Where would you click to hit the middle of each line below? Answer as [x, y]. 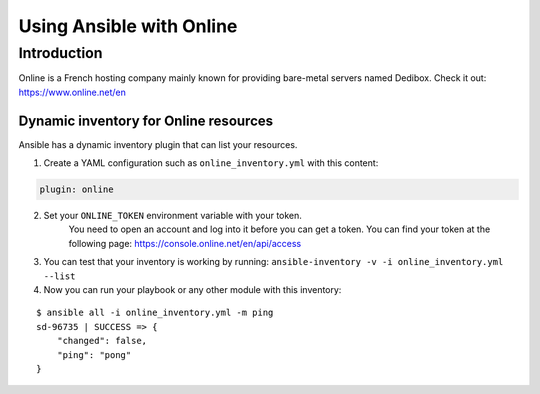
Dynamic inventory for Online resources [146, 120]
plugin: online [76, 189]
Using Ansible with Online [128, 26]
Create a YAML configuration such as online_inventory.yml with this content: [211, 163]
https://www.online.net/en [72, 92]
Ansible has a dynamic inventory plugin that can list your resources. [158, 144]
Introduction [60, 53]
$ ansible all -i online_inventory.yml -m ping [155, 313]
